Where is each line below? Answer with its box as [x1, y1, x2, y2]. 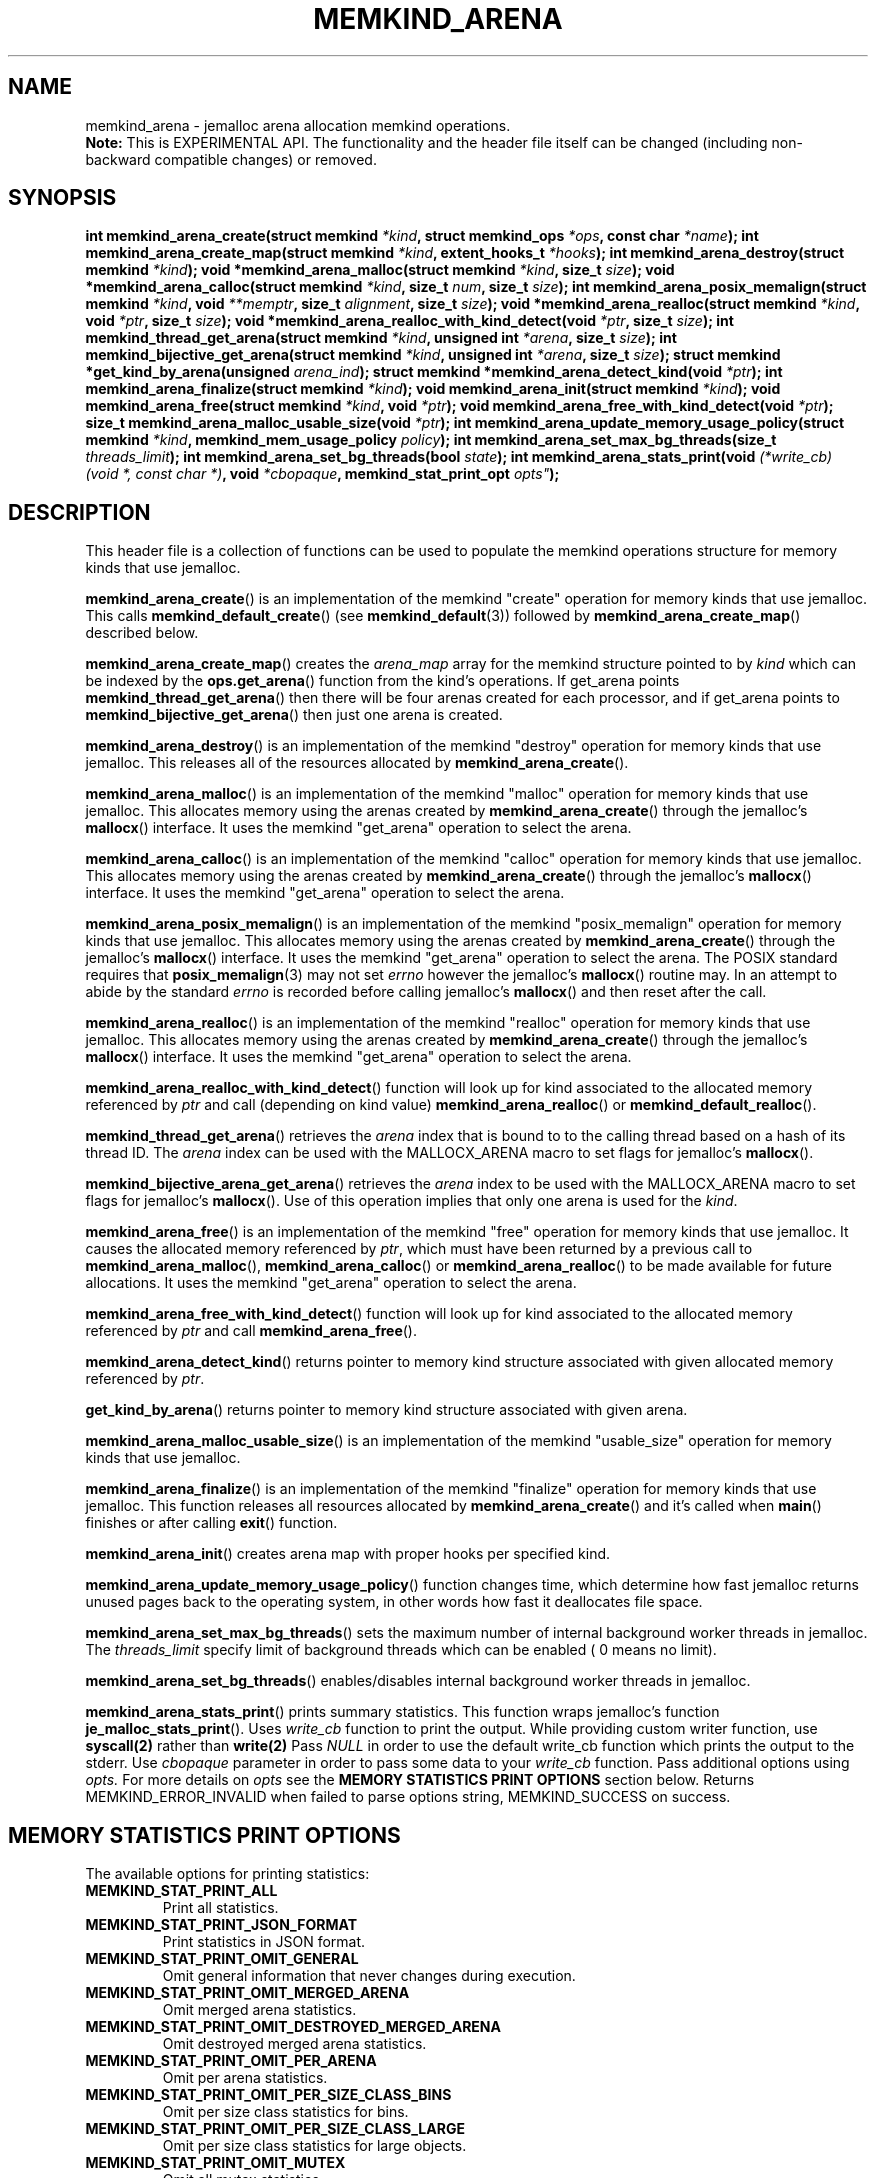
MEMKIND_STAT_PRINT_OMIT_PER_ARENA [85, 2052, 377, 2070]
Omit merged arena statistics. [162, 2001, 357, 2019]
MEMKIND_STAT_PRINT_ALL [85, 1882, 278, 1900]
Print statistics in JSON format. [162, 1933, 366, 1951]
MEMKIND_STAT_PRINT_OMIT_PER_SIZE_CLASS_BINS [85, 2086, 452, 2104]
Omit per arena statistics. [162, 2069, 328, 2087]
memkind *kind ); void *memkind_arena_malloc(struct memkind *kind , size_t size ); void [85, 261, 675, 279]
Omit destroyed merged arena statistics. [162, 2035, 427, 2053]
